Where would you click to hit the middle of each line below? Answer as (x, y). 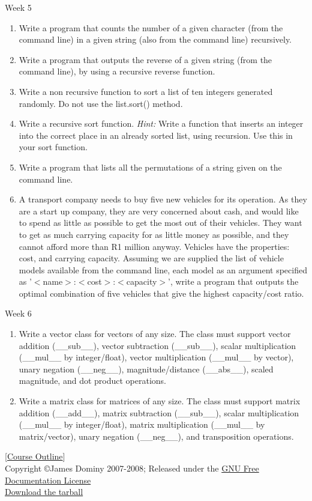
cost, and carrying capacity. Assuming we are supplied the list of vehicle (151, 258)
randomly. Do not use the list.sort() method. (101, 103)
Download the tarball (44, 492)
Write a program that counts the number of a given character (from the (151, 27)
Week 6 (18, 313)
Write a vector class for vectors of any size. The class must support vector (155, 334)
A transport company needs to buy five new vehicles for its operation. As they (163, 199)
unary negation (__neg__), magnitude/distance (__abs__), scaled (146, 369)
